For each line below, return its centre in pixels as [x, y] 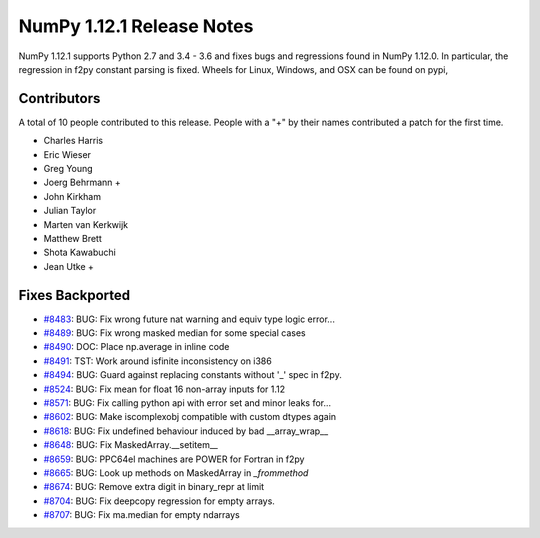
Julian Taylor [70, 211]
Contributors [59, 98]
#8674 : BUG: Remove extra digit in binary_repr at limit [154, 487]
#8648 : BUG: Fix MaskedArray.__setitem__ [131, 445]
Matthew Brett [72, 238]
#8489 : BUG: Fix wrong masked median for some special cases [174, 333]
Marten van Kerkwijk [86, 224]
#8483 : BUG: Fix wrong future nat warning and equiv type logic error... [189, 319]
